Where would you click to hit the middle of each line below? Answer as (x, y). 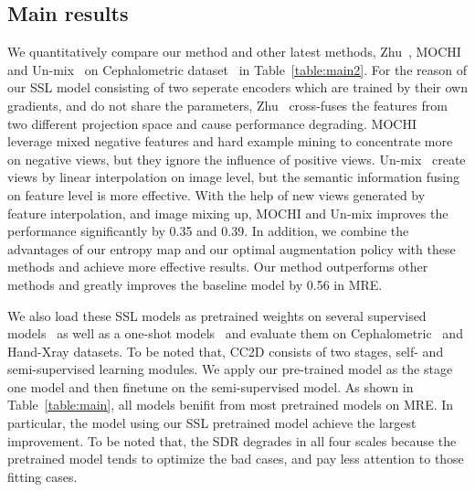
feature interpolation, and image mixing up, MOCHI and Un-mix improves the (228, 213)
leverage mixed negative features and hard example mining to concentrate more (230, 141)
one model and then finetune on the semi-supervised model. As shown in (211, 386)
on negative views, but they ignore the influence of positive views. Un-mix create (237, 159)
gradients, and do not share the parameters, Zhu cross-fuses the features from (227, 105)
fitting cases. (42, 476)
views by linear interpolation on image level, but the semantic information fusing (234, 177)
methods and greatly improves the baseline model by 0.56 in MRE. (195, 284)
